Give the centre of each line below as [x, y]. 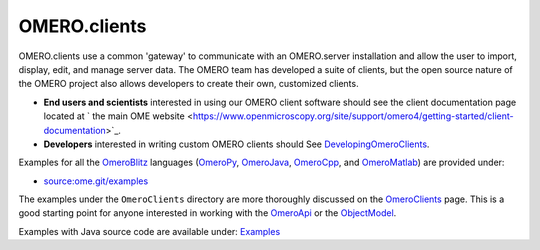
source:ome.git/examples [96, 181]
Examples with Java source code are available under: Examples [149, 231]
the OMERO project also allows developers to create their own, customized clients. [188, 84]
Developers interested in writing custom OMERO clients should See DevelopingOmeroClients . [236, 144]
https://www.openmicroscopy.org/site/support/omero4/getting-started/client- [353, 116]
